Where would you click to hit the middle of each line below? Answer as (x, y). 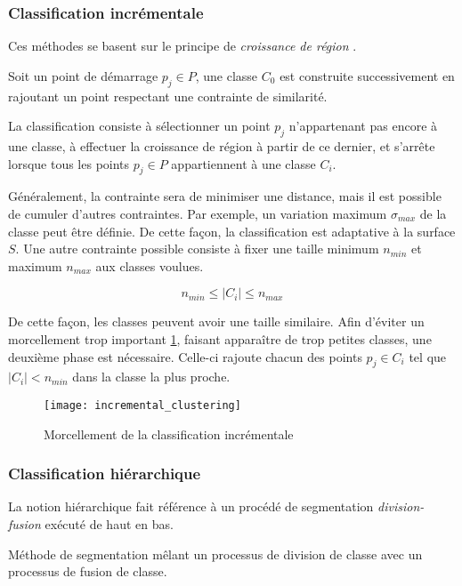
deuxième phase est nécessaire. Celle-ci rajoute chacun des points (185, 356)
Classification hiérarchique (105, 474)
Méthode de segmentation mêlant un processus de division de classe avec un (215, 554)
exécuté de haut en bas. (109, 524)
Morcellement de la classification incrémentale (169, 433)
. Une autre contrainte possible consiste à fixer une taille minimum (197, 249)
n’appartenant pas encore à (363, 126)
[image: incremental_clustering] (142, 405)
